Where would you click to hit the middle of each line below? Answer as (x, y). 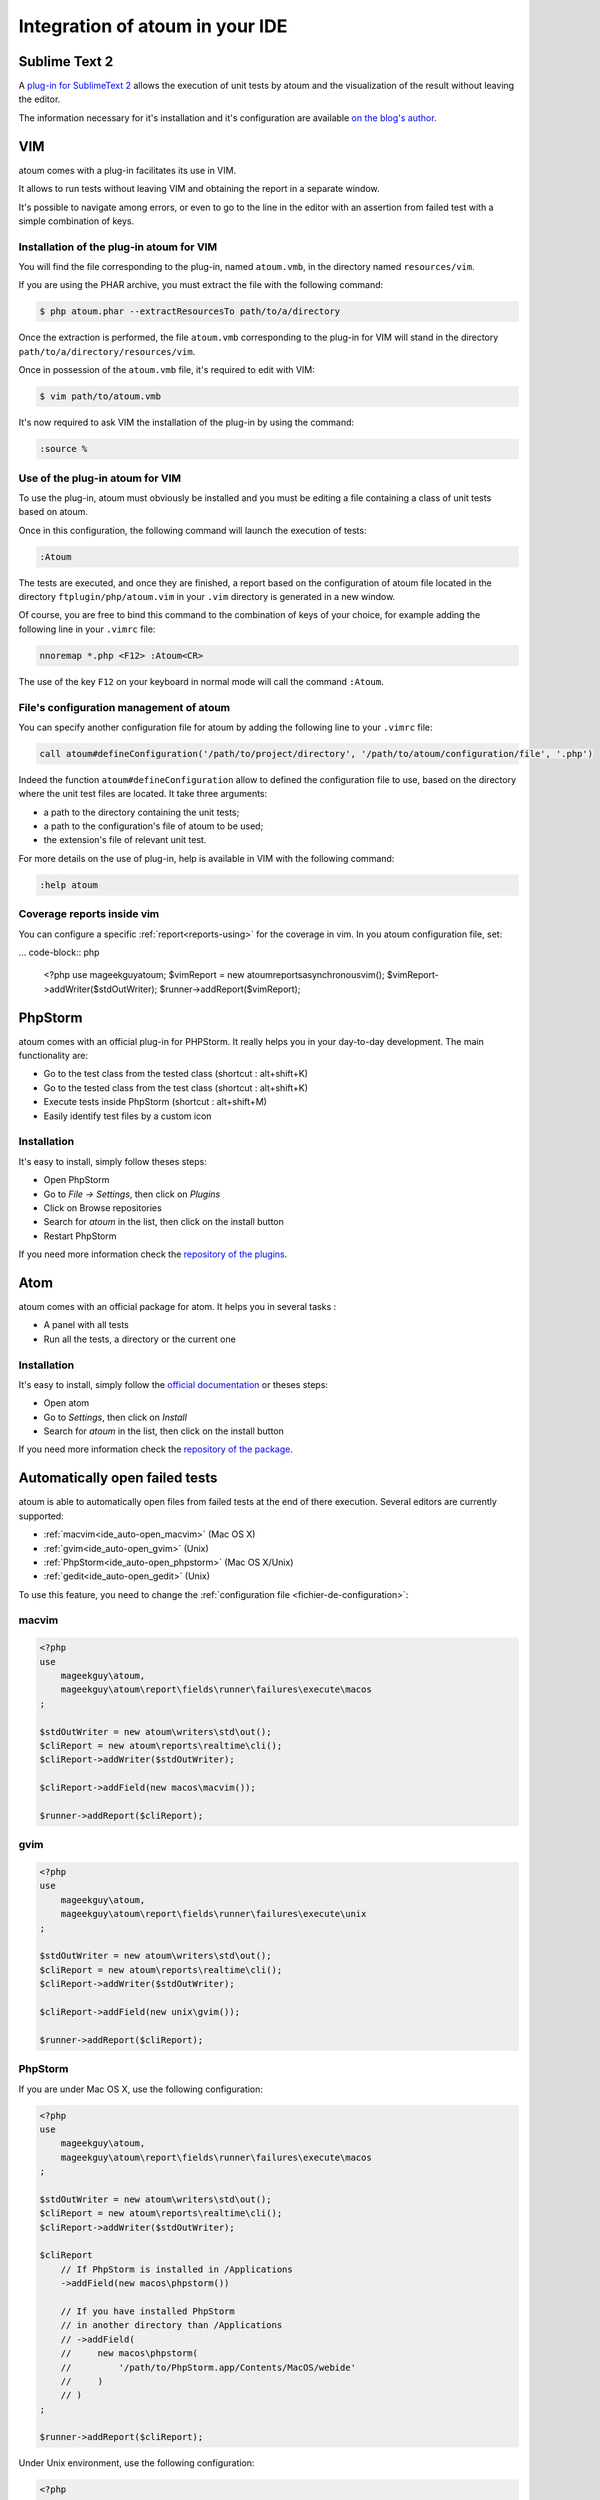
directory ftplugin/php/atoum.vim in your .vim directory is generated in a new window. (207, 597)
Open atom (66, 1403)
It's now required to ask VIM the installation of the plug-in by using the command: (186, 422)
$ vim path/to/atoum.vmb (100, 396)
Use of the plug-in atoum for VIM (100, 478)
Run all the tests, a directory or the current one (140, 1339)
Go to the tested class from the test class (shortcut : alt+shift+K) (176, 1087)
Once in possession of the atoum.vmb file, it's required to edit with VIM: (166, 370)
